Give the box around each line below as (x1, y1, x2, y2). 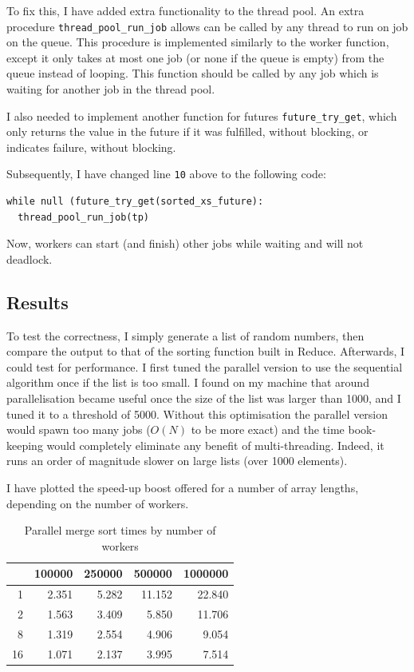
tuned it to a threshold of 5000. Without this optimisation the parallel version (6, 405, 388, 422)
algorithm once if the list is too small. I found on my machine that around (6, 374, 369, 391)
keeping (6, 436, 43, 453)
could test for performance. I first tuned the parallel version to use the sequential (6, 358, 403, 375)
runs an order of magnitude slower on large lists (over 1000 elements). (6, 452, 348, 469)
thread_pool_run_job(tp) (18, 211, 149, 223)
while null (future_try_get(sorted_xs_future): (6, 196, 264, 208)
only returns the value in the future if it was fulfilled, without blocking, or (6, 123, 369, 140)
